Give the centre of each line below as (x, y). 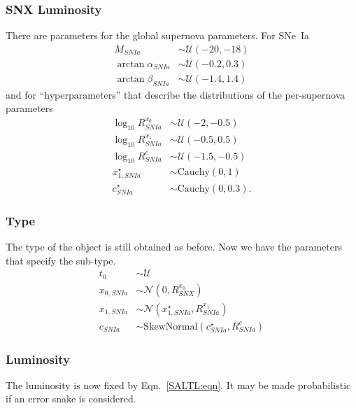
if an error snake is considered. (71, 399)
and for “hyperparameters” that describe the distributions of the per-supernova (176, 94)
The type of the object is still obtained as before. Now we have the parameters (174, 246)
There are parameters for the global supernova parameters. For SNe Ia (157, 35)
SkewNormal (171, 326)
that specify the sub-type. (61, 260)
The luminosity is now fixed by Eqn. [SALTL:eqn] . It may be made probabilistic (178, 385)
